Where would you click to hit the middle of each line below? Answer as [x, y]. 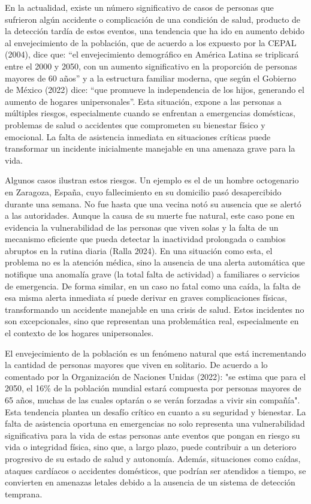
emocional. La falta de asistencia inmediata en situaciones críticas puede [138, 136]
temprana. [24, 494]
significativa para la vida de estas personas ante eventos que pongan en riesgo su [153, 435]
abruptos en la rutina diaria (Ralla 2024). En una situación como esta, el [139, 250]
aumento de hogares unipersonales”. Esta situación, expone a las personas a [143, 101]
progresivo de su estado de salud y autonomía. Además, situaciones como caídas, [153, 458]
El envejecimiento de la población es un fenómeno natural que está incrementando [155, 353]
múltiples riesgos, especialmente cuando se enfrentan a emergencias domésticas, [150, 113]
